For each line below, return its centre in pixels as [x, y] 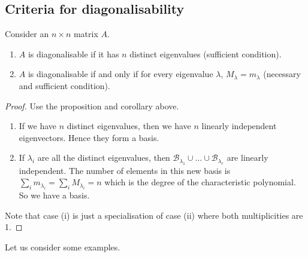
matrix [86, 34]
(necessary [282, 74]
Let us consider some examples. [63, 247]
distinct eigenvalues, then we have [129, 126]
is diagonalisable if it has [73, 53]
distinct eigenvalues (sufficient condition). [206, 53]
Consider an [27, 34]
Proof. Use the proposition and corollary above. [92, 105]
